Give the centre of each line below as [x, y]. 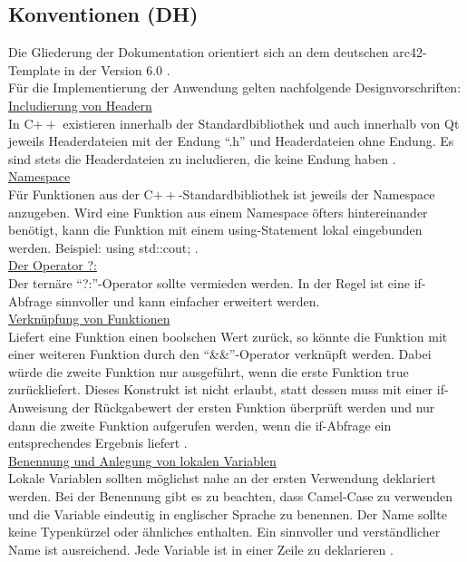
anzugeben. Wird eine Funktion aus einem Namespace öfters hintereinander [218, 212]
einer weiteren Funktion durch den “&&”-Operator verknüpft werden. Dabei [220, 354]
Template [34, 69]
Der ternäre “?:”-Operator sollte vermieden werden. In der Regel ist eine [209, 282]
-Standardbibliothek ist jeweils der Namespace [306, 194]
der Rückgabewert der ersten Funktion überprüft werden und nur [253, 407]
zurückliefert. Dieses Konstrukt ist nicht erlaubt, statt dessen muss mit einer [221, 389]
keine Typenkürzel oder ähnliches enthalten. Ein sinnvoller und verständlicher [224, 532]
